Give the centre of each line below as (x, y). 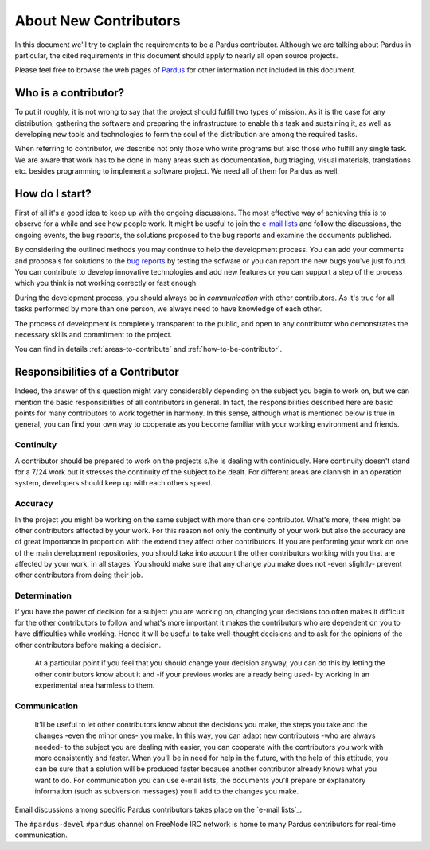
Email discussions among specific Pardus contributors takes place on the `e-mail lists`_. (158, 809)
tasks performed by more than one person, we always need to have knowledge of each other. (168, 309)
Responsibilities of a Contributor (97, 372)
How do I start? (53, 194)
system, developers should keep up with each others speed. (113, 483)
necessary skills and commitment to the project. (94, 335)
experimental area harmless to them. (95, 685)
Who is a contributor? (70, 93)
